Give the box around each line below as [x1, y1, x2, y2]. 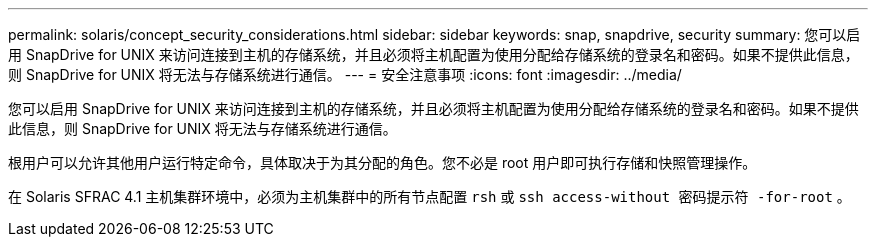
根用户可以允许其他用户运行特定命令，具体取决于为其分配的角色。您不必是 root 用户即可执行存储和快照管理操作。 [8, 154, 757, 171]
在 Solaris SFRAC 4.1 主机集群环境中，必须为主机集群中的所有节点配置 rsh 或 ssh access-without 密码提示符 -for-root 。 [8, 188, 851, 205]
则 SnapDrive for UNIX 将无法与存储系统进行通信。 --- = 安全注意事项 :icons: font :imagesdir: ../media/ [8, 66, 682, 83]
